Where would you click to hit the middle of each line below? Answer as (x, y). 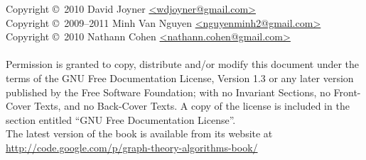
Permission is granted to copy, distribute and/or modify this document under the (183, 64)
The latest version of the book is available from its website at (139, 133)
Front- (347, 92)
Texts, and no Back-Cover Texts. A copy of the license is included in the (192, 106)
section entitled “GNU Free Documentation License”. (121, 119)
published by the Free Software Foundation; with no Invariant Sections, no (168, 92)
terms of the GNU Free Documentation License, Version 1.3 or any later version (180, 78)
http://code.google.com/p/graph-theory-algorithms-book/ (132, 147)
